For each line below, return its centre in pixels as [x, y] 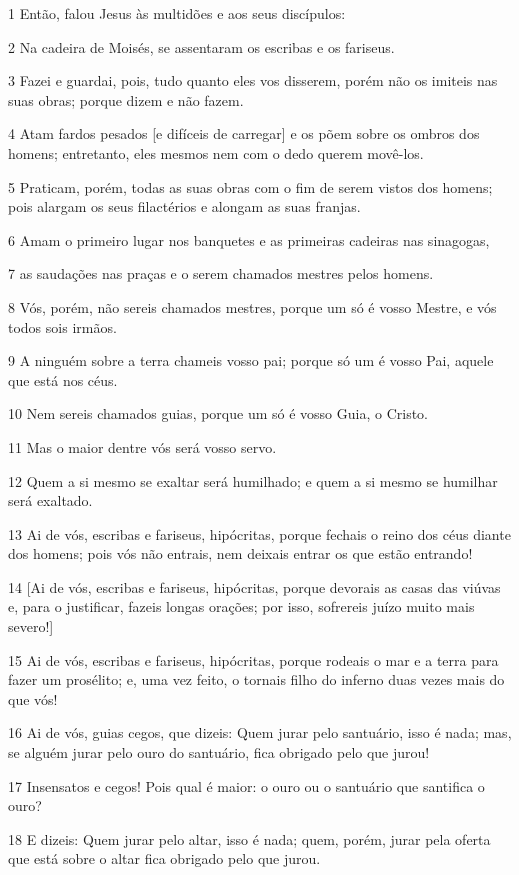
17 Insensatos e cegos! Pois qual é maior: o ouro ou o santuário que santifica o [246, 785]
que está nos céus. [63, 379]
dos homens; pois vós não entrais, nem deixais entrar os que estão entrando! [240, 553]
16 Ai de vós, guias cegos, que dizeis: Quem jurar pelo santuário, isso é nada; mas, [260, 732]
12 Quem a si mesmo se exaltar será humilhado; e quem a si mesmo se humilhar [253, 480]
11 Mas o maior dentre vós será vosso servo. [142, 446]
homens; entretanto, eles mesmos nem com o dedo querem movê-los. [216, 152]
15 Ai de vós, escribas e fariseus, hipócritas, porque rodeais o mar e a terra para [253, 659]
